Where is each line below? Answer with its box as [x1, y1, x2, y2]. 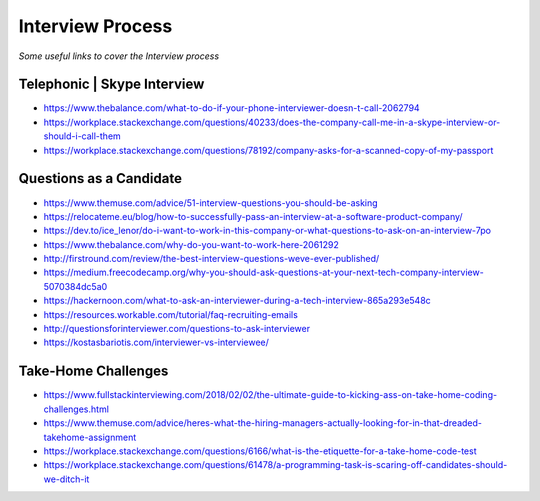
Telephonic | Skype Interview [18, 76, 205, 93]
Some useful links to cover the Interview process [18, 50, 220, 62]
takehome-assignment [43, 431, 137, 443]
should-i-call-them [43, 130, 122, 142]
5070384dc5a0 [43, 280, 108, 292]
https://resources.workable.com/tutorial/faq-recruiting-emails [43, 308, 299, 320]
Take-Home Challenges [18, 363, 169, 380]
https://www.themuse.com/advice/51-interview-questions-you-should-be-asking [43, 196, 379, 209]
